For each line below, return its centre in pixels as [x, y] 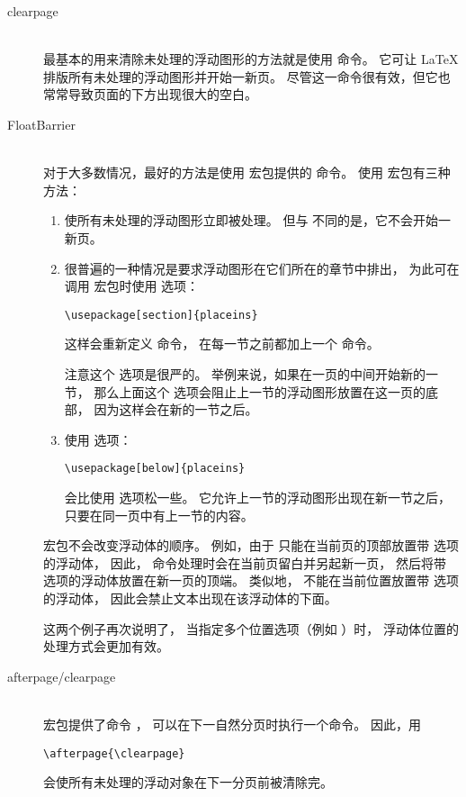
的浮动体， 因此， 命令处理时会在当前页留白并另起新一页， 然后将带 [245, 562]
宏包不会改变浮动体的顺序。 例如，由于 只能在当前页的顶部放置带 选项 [251, 545]
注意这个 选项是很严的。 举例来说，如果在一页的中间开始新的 [245, 373]
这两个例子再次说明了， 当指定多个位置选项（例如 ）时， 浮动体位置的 [251, 628]
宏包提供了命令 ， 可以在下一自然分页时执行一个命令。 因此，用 [232, 724]
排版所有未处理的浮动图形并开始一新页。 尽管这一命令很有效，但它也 [247, 76]
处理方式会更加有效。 [106, 646]
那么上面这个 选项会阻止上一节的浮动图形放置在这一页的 [260, 391]
